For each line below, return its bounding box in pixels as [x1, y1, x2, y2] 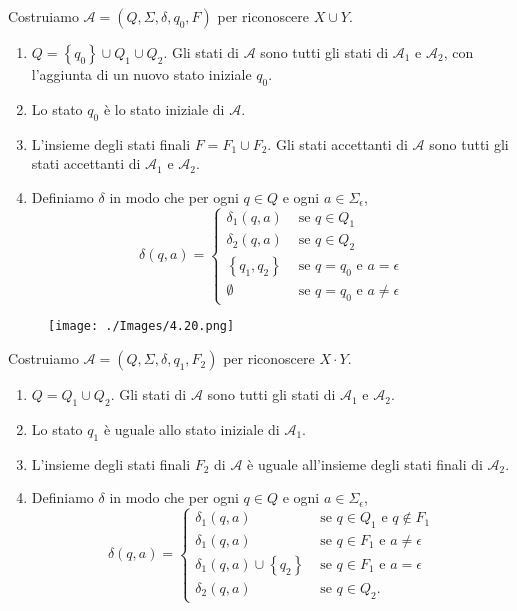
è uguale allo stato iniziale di [103, 418, 280, 439]
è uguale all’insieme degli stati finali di [247, 453, 483, 474]
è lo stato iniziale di [103, 98, 225, 119]
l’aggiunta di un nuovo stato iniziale [31, 64, 252, 84]
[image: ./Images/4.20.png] [48, 319, 235, 334]
